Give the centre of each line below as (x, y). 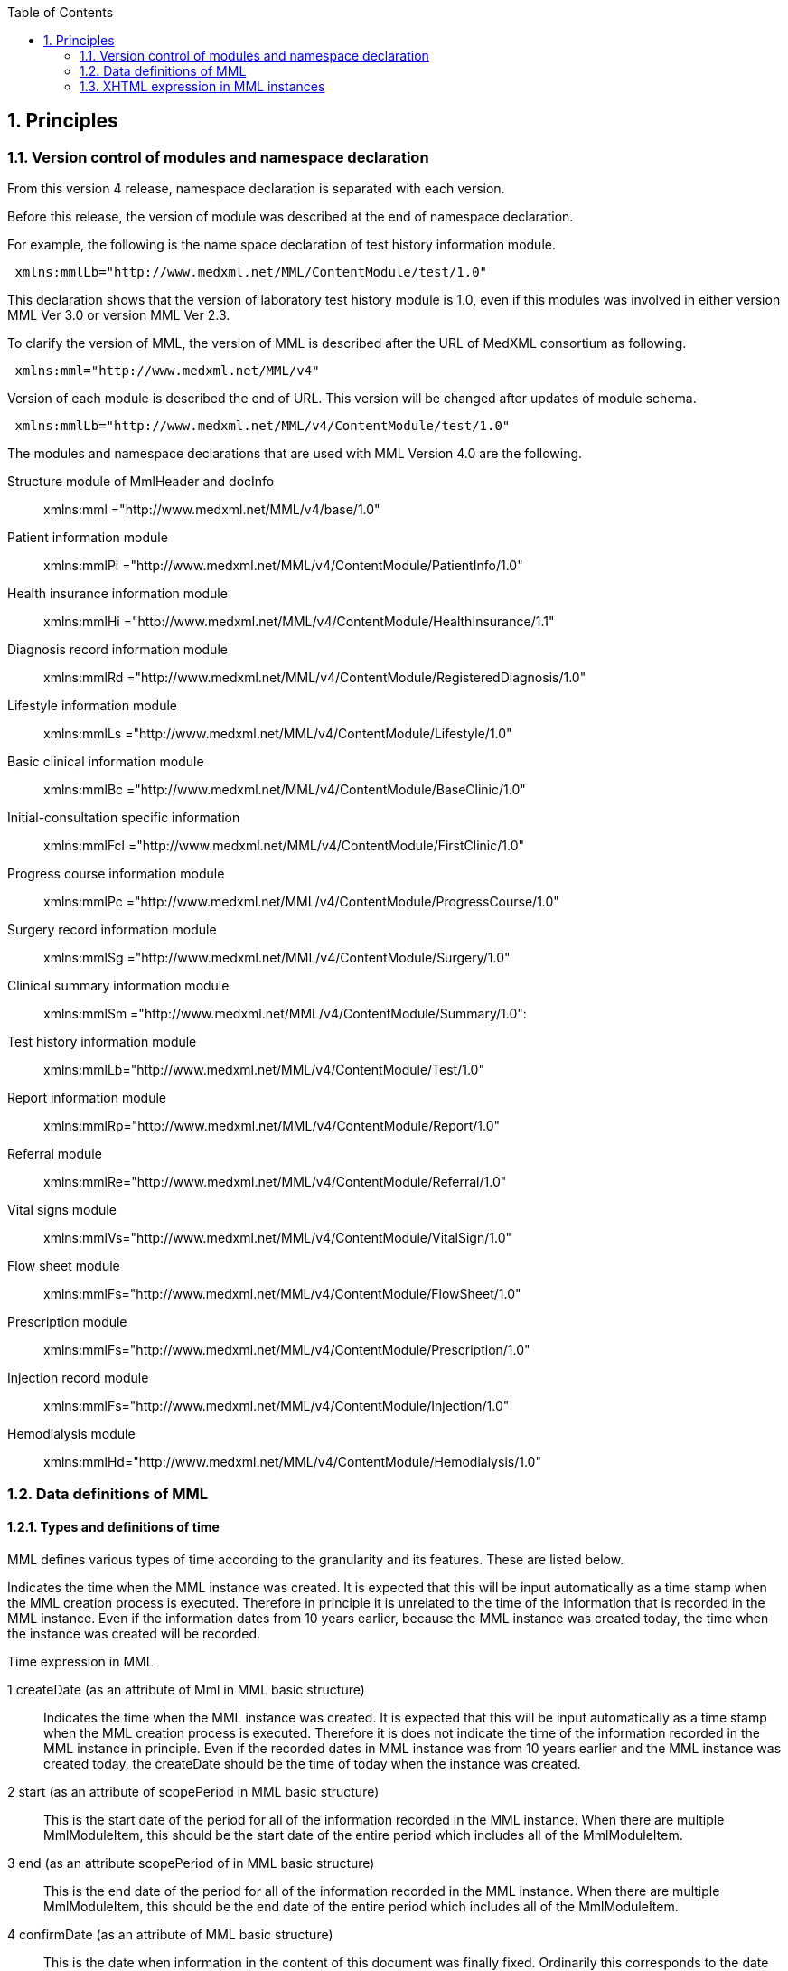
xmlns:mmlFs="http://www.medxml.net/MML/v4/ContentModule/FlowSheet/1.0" (282, 1294)
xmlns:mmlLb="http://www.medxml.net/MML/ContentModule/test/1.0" (251, 272)
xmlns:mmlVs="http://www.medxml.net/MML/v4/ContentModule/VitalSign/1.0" (277, 1238)
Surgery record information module (112, 930)
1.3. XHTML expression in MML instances (202, 86)
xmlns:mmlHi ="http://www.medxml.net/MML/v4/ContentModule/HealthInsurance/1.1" (299, 622)
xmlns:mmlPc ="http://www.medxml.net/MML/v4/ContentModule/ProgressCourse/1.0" (301, 902)
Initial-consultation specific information (124, 818)
